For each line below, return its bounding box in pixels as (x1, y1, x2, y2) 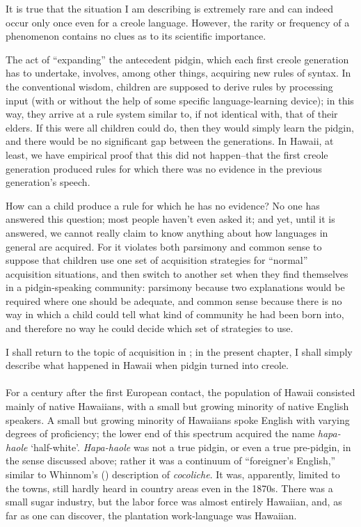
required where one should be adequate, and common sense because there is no (6, 293, 342, 308)
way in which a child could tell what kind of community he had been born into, (6, 307, 344, 322)
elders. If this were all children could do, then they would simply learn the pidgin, (6, 120, 354, 134)
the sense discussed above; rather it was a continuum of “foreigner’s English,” (6, 453, 336, 468)
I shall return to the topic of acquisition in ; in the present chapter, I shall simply (6, 344, 353, 359)
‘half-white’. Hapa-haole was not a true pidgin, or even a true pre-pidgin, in (31, 439, 351, 454)
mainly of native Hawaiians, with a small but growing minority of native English (6, 399, 349, 414)
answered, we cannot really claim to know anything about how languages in (6, 225, 328, 239)
